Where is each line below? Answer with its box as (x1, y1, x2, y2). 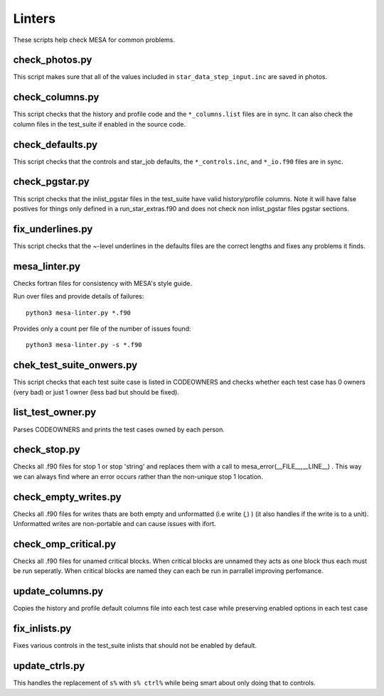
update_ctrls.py (13, 660, 85, 672)
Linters (13, 11, 56, 26)
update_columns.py (13, 585, 104, 597)
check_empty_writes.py (13, 491, 122, 503)
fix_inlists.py (13, 623, 72, 635)
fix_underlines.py (13, 223, 93, 235)
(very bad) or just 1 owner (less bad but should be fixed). (13, 387, 179, 396)
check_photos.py (13, 54, 92, 66)
